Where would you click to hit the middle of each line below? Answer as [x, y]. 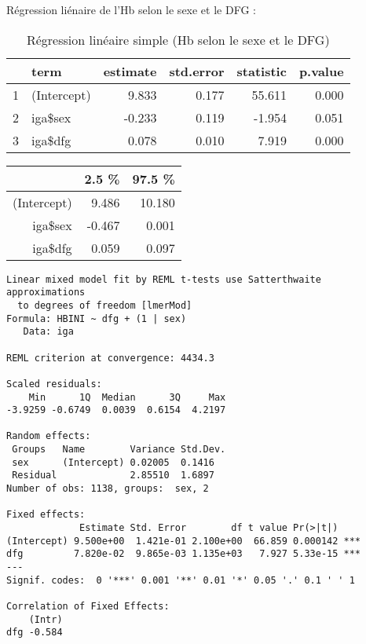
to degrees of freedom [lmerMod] [105, 305]
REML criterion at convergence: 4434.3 [110, 358]
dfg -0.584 [35, 633]
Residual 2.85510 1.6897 [113, 476]
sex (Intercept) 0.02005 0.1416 [113, 462]
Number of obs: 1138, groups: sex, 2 [108, 489]
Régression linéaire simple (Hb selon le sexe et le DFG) [178, 39]
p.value [321, 71]
